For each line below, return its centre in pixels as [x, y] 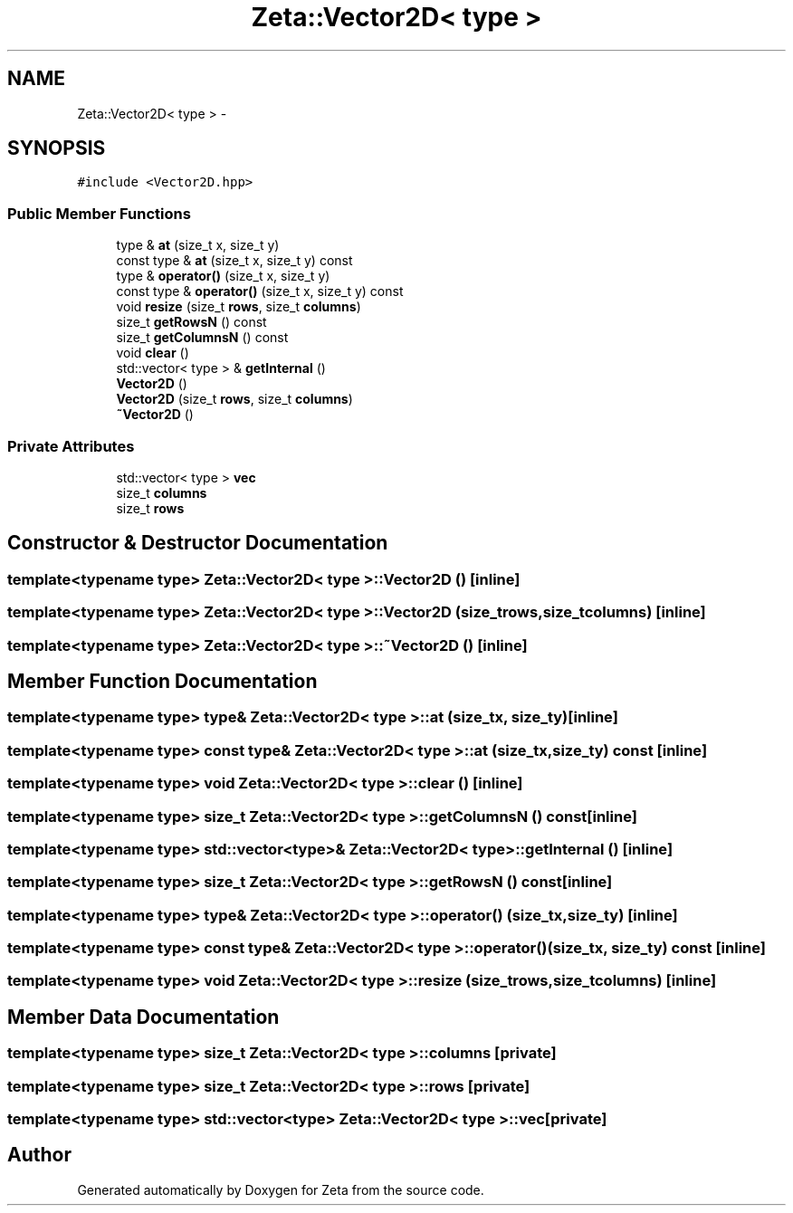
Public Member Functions [99, 213]
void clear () [153, 353]
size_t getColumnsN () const [202, 338]
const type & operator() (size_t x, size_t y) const [260, 291]
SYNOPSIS [57, 148]
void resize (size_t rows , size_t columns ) [239, 307]
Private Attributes [71, 446]
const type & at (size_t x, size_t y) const [234, 261]
